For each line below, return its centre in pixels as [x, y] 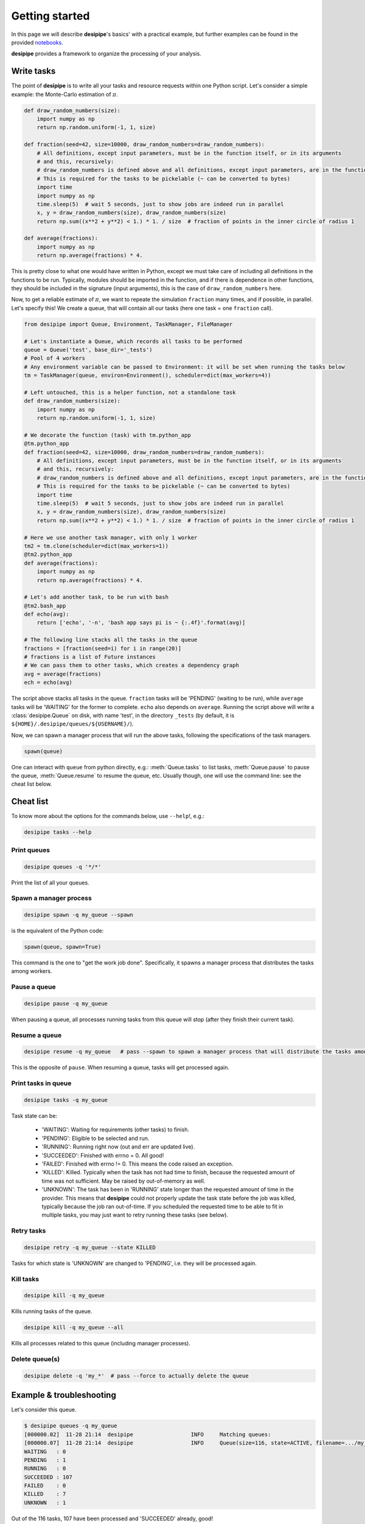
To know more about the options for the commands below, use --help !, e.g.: [108, 816]
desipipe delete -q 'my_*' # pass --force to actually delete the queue [136, 1376]
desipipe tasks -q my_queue [66, 1100]
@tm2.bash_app [45, 606]
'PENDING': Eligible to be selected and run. [96, 1138]
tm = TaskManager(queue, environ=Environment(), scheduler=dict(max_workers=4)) [148, 376]
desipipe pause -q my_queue [66, 1003]
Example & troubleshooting [64, 1395]
